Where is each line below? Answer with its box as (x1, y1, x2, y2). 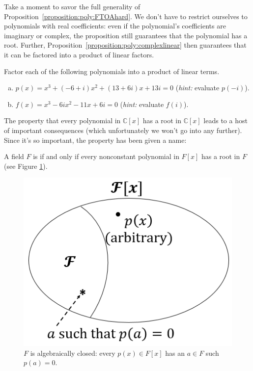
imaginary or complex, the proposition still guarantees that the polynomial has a (4, 30, 248, 40)
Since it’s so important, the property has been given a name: (4, 134, 187, 145)
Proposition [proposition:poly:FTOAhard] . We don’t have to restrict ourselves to (4, 11, 248, 21)
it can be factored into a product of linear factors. (4, 49, 154, 59)
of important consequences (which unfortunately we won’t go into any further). (4, 125, 242, 135)
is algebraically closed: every (30, 347, 115, 358)
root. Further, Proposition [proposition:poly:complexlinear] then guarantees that (4, 40, 247, 50)
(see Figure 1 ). (4, 160, 48, 171)
